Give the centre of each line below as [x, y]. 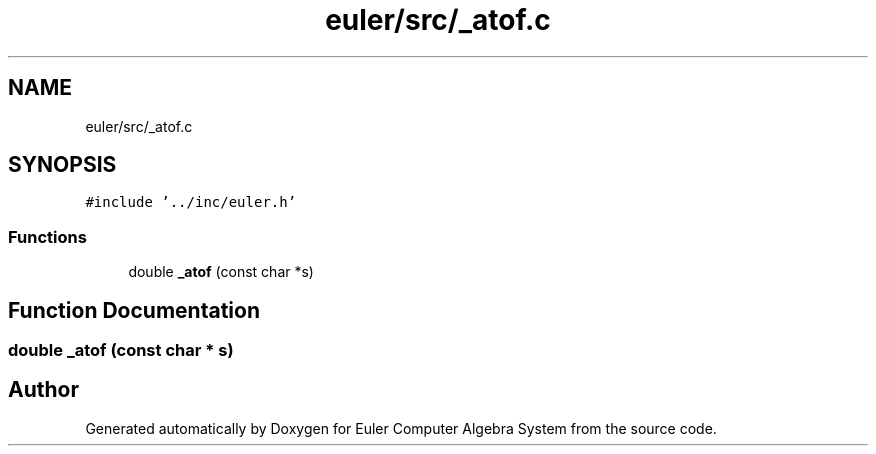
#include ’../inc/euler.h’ [191, 202]
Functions [47, 236]
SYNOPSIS [62, 165]
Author [43, 390]
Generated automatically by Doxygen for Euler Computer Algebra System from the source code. [401, 428]
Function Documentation [134, 310]
